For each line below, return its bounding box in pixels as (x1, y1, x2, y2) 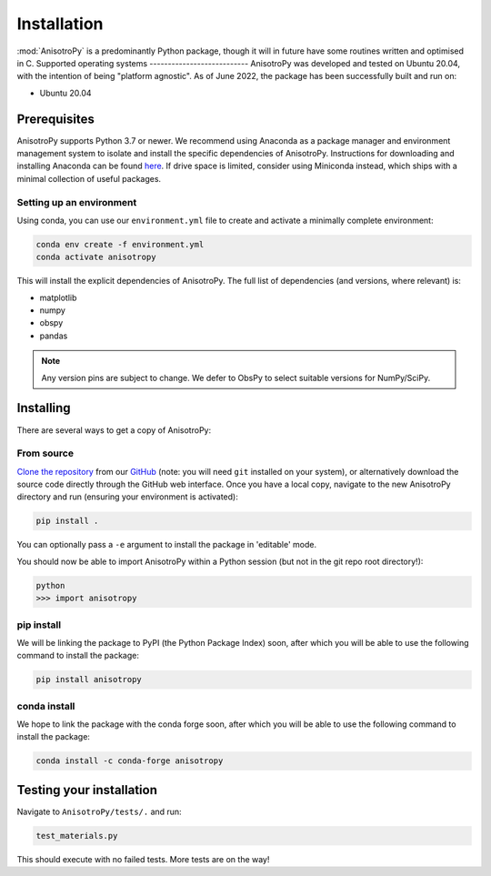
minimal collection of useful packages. (16, 173, 162, 184)
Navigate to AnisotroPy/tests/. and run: (16, 806, 182, 817)
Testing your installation (16, 782, 158, 798)
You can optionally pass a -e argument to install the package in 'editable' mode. (16, 539, 317, 550)
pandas (39, 330, 68, 341)
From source (16, 447, 75, 459)
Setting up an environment (16, 196, 137, 208)
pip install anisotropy (35, 674, 143, 685)
